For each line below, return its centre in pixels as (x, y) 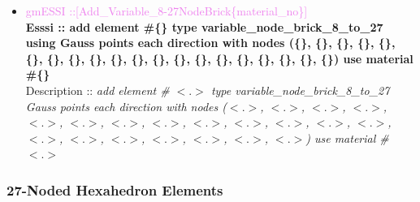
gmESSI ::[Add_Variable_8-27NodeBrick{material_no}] (167, 11)
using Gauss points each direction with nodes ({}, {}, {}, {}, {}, (210, 43)
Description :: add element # (97, 90)
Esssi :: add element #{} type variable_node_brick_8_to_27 (204, 26)
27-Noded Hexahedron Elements (115, 189)
